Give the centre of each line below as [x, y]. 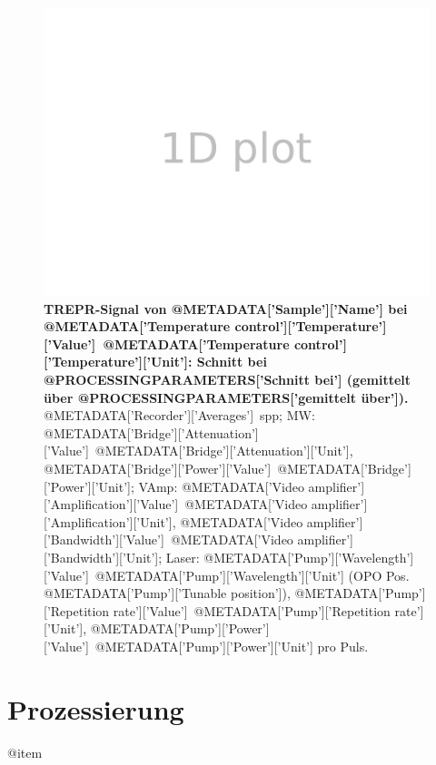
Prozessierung [96, 708]
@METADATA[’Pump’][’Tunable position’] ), [167, 593]
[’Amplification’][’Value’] [111, 504]
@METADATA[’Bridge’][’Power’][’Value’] [158, 468]
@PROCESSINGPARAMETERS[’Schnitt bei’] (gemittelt [228, 379]
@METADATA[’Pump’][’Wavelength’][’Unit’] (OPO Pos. [252, 575]
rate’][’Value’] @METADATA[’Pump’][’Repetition [252, 610]
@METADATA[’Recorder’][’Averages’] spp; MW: [179, 415]
